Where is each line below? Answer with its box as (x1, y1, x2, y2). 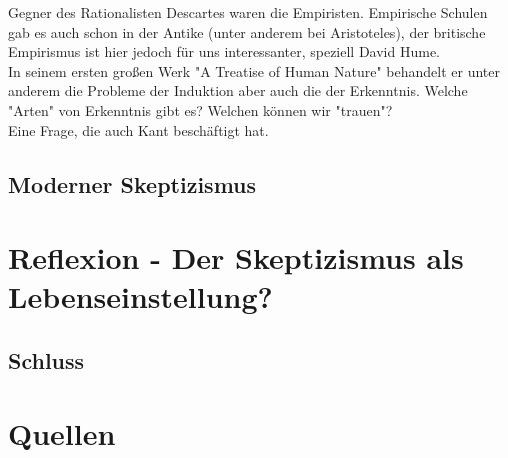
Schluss (8, 344, 85, 375)
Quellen (8, 413, 116, 454)
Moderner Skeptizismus (8, 168, 257, 199)
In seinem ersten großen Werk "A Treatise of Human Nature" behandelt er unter (8, 60, 501, 81)
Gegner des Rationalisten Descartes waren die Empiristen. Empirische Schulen (8, 2, 488, 22)
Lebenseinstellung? (8, 276, 273, 317)
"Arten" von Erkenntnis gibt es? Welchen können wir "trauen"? (8, 99, 393, 120)
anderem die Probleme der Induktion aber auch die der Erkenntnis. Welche (8, 80, 468, 101)
